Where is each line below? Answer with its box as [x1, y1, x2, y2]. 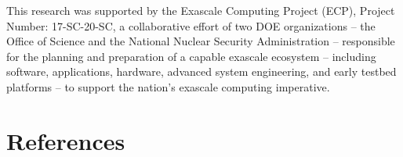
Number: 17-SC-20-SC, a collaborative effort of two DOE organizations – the [6, 17, 376, 34]
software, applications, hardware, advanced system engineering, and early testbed [6, 63, 397, 80]
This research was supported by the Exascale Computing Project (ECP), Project [6, 2, 395, 18]
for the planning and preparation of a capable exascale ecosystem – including [6, 48, 376, 64]
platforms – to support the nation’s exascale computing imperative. [6, 78, 330, 95]
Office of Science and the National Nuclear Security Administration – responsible [6, 33, 395, 49]
